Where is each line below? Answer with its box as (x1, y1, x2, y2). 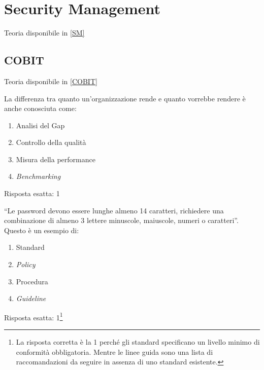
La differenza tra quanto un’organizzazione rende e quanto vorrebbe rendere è (4, 93, 246, 103)
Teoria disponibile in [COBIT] (4, 76, 97, 86)
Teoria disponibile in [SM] (4, 27, 85, 38)
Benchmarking (16, 171, 61, 181)
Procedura (16, 276, 48, 286)
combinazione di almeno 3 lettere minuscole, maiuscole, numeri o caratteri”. (4, 215, 239, 226)
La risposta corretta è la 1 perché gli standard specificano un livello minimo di (16, 337, 260, 347)
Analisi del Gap (16, 120, 65, 130)
